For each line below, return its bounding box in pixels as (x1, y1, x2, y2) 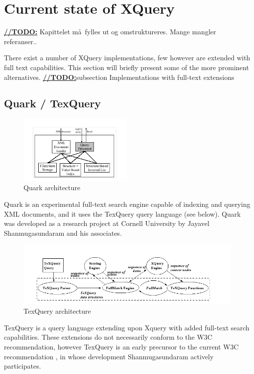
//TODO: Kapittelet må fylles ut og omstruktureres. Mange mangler (4, 26, 216, 37)
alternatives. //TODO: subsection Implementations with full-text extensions (4, 72, 234, 82)
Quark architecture (23, 182, 81, 193)
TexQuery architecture (23, 306, 91, 316)
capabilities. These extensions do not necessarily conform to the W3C (4, 332, 212, 342)
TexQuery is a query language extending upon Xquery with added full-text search (4, 322, 250, 332)
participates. (4, 361, 41, 371)
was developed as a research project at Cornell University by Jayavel (4, 218, 209, 228)
